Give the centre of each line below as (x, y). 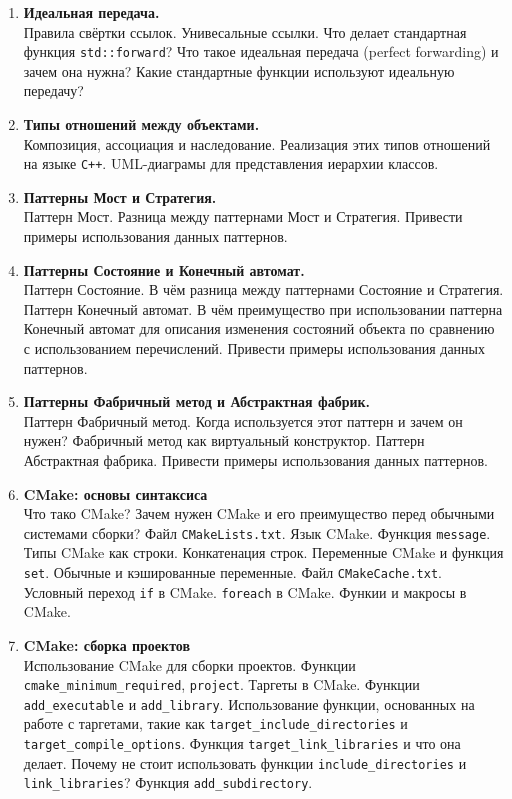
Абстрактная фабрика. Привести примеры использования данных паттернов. (255, 460)
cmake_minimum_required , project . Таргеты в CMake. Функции (221, 684)
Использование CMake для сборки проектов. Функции (189, 664)
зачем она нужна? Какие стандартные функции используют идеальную (239, 70)
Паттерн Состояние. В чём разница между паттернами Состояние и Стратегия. (263, 289)
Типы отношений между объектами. (141, 124)
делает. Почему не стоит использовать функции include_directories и (245, 762)
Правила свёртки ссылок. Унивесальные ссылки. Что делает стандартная (245, 31)
